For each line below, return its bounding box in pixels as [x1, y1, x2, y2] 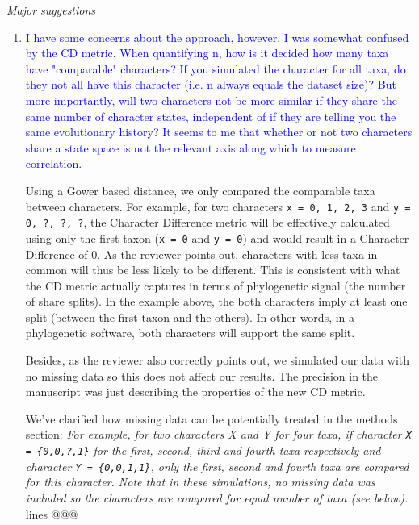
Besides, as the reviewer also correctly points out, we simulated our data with [25, 352, 410, 369]
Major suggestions [6, 2, 96, 18]
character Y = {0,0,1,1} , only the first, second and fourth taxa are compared [25, 457, 409, 474]
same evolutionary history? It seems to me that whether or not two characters [25, 123, 413, 140]
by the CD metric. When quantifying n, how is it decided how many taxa [25, 44, 389, 61]
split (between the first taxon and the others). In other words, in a [25, 308, 355, 325]
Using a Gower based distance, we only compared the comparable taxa [25, 181, 375, 198]
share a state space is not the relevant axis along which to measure [25, 139, 356, 156]
